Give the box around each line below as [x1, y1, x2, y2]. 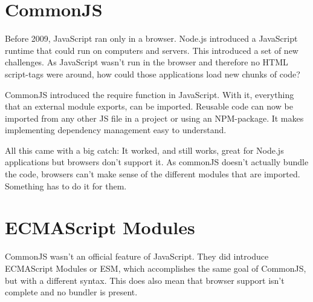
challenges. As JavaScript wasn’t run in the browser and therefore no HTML [5, 56, 288, 68]
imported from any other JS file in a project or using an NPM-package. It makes [5, 111, 304, 124]
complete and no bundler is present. [5, 286, 138, 298]
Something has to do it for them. [5, 179, 127, 192]
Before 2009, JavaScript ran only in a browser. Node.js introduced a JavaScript [5, 32, 298, 45]
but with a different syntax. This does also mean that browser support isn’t [5, 274, 285, 286]
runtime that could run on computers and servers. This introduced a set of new [5, 44, 298, 56]
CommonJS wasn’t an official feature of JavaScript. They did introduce [5, 250, 269, 263]
